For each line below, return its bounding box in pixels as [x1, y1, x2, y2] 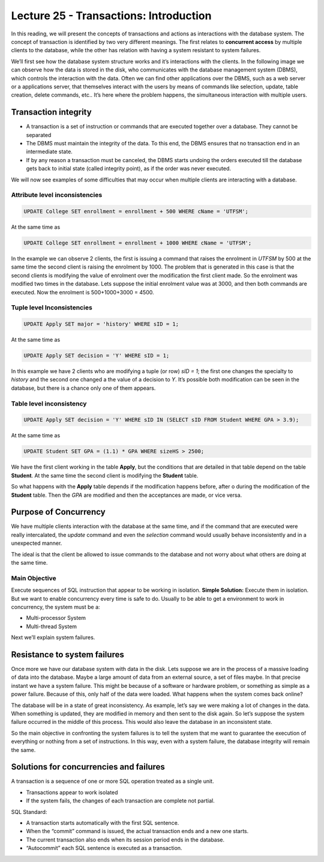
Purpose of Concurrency [11, 507, 106, 517]
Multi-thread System [26, 622, 77, 630]
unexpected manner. [11, 539, 62, 547]
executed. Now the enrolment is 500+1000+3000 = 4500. [11, 288, 154, 296]
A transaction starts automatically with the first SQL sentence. [26, 819, 179, 826]
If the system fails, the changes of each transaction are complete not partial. [26, 797, 215, 804]
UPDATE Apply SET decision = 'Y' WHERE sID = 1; [23, 352, 170, 359]
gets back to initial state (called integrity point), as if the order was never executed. [26, 165, 231, 172]
